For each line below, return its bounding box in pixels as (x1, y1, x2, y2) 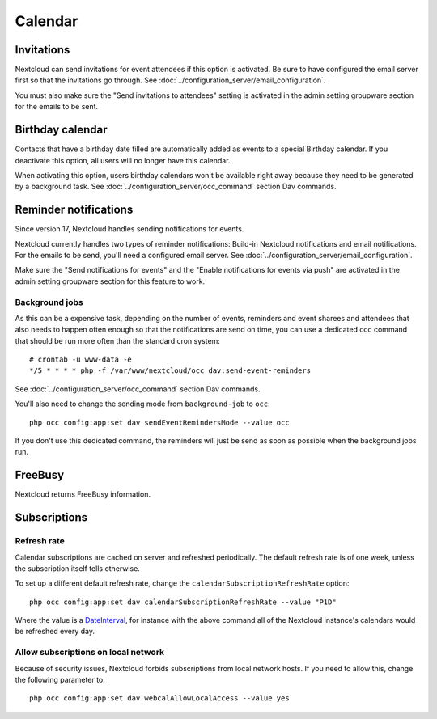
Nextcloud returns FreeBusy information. (15, 489, 151, 499)
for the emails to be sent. (15, 102, 99, 112)
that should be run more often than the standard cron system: (15, 336, 220, 345)
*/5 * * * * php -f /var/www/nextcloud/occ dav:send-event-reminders (29, 366, 312, 375)
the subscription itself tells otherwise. (15, 563, 141, 573)
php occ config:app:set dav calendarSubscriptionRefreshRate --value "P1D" (29, 597, 337, 607)
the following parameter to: (15, 675, 105, 684)
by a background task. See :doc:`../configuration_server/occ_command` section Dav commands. (15, 182, 337, 192)
